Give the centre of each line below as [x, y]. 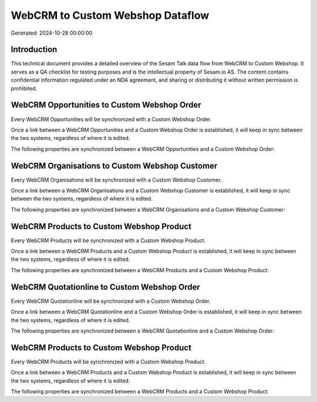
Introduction [34, 50]
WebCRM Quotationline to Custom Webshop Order [106, 287]
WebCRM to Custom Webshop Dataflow [110, 15]
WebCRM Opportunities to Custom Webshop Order [106, 105]
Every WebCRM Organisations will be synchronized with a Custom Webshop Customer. [116, 180]
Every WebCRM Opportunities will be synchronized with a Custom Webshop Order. [111, 119]
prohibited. [24, 88]
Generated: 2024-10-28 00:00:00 [52, 33]
